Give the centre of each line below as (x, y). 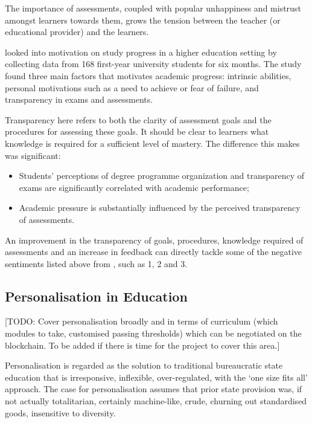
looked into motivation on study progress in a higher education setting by (141, 52)
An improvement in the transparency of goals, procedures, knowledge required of (154, 240)
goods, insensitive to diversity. (60, 412)
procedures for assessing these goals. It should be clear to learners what (137, 131)
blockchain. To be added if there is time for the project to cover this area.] (142, 345)
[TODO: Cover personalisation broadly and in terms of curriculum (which (142, 321)
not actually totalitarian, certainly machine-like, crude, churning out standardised (156, 401)
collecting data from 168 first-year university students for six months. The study (153, 64)
